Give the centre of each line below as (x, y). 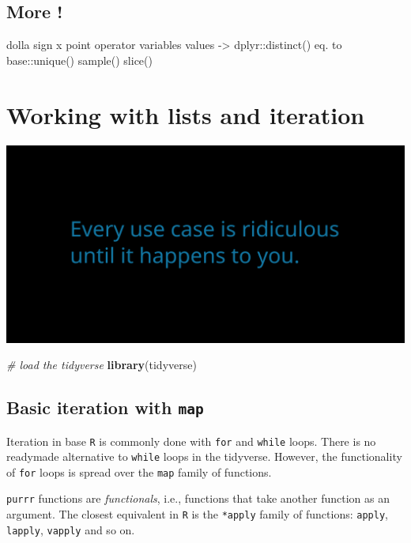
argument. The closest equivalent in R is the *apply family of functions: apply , (197, 514)
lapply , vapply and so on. (71, 529)
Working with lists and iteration (186, 114)
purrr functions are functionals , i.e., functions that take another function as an (198, 498)
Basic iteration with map (105, 407)
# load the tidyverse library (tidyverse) (102, 365)
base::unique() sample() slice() (79, 60)
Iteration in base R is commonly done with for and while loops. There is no (191, 441)
